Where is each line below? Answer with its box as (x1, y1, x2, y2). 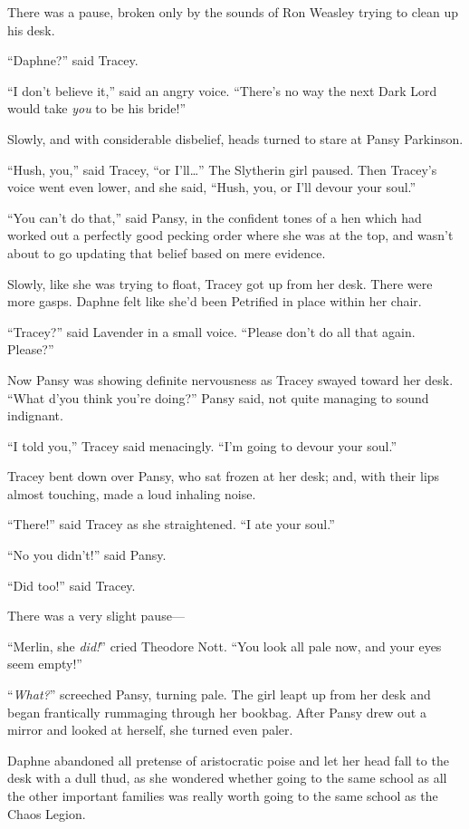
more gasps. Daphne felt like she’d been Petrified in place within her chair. (7, 292, 422, 311)
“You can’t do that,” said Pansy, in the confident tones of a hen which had (7, 207, 422, 227)
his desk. (7, 20, 55, 39)
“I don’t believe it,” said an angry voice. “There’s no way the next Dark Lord (7, 81, 437, 100)
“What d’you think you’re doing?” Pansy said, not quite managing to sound (7, 388, 429, 407)
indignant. (7, 406, 63, 425)
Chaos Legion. (7, 804, 86, 823)
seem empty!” (7, 654, 82, 673)
